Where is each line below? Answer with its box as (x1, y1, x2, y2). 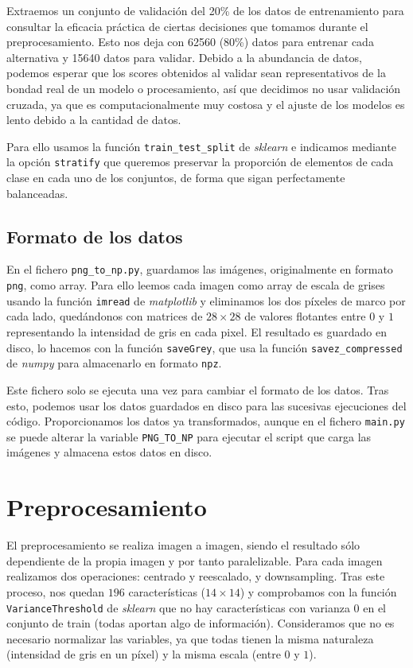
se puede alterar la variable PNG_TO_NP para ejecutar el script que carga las (6, 428, 372, 445)
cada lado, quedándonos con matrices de (6, 308, 203, 324)
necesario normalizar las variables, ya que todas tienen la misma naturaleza (6, 630, 374, 647)
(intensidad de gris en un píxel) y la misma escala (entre (6, 646, 281, 662)
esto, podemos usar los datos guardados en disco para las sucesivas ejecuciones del (6, 397, 407, 414)
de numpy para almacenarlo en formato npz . (6, 355, 222, 371)
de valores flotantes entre (244, 308, 366, 324)
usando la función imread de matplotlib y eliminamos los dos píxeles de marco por (6, 292, 406, 309)
